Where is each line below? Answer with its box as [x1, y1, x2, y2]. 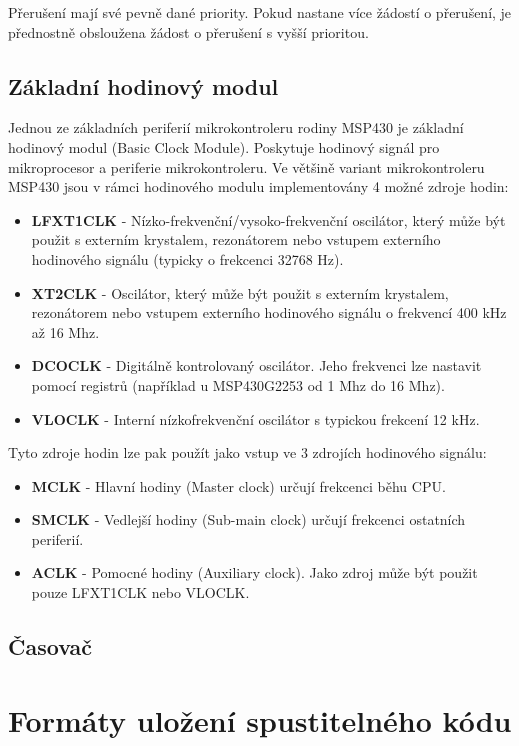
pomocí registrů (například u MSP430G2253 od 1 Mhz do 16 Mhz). [31, 374, 445, 395]
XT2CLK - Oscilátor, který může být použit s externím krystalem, [31, 282, 449, 303]
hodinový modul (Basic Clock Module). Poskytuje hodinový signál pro [8, 136, 440, 157]
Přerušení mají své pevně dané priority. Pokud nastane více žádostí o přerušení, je [8, 2, 512, 22]
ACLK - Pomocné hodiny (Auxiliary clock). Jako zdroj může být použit [31, 562, 478, 583]
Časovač [8, 631, 92, 662]
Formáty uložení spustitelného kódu [8, 699, 512, 740]
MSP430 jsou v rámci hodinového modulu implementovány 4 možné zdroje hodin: [8, 176, 509, 197]
